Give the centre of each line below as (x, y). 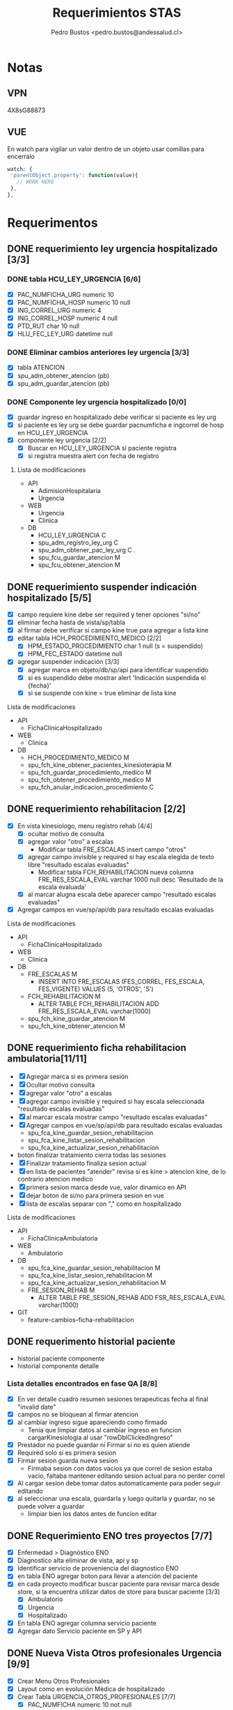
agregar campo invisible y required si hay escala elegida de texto (121, 856)
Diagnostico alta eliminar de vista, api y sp (78, 1561)
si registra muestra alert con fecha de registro (93, 456)
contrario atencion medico (55, 1179)
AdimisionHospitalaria (69, 491)
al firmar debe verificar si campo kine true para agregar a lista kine (113, 630)
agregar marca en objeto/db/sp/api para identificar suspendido (118, 669)
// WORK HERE (35, 182)
